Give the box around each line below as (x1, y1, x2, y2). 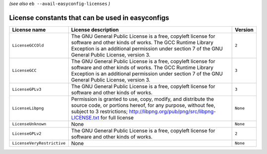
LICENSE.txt (71, 114, 100, 121)
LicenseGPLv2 (12, 131, 42, 136)
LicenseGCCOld (12, 43, 44, 48)
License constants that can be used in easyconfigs (9, 13, 170, 22)
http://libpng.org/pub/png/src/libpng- (129, 108, 216, 115)
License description (71, 26, 119, 33)
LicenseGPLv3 (12, 87, 42, 92)
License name (12, 26, 46, 33)
